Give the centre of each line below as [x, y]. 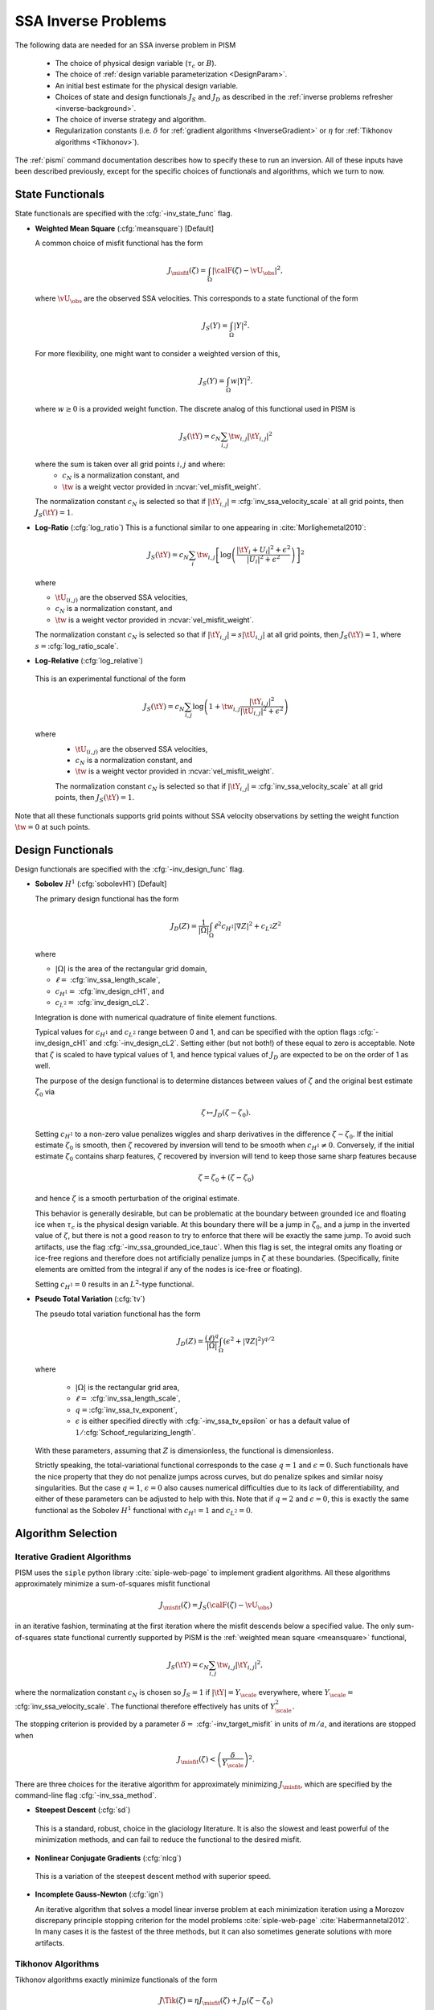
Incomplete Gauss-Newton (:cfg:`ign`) [99, 1894]
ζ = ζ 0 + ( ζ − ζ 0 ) [226, 1178]
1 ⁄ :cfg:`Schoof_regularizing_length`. [135, 1432]
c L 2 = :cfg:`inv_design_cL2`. [102, 1003]
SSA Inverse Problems [91, 21]
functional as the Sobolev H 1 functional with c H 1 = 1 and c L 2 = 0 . [144, 1511]
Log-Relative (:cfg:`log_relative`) [89, 660]
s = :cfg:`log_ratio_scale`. [77, 646]
